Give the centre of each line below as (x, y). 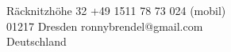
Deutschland (37, 41)
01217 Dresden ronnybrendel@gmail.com (105, 26)
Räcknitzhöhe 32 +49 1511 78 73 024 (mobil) (116, 10)
